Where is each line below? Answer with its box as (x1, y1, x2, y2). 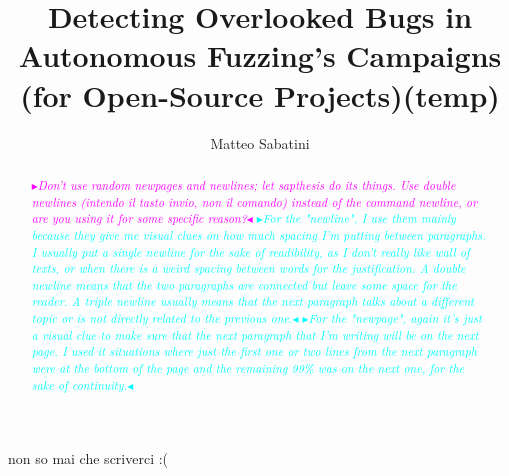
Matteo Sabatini (210, 132, 310, 153)
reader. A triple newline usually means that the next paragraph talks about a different (31, 293, 475, 310)
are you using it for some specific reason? (31, 210, 247, 227)
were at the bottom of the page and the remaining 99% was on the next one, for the (31, 360, 465, 377)
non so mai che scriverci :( (8, 448, 169, 469)
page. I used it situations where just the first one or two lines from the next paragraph (31, 343, 477, 360)
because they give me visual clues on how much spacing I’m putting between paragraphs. (31, 226, 486, 243)
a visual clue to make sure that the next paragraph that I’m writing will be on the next (31, 326, 479, 343)
